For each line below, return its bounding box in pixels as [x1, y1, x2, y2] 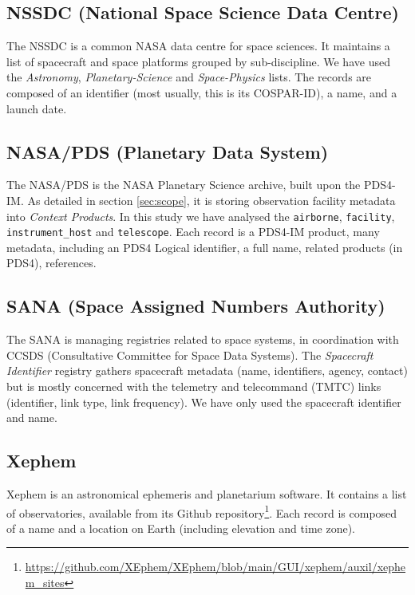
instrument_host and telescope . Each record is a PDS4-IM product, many [6, 223, 380, 240]
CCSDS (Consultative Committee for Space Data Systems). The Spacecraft [6, 346, 373, 363]
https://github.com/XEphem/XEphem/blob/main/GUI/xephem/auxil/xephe [25, 558, 406, 575]
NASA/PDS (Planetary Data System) [6, 139, 329, 164]
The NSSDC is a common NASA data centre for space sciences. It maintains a [6, 37, 390, 54]
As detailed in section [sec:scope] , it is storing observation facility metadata [27, 191, 396, 208]
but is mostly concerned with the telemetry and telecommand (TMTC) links [6, 378, 381, 395]
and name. [6, 409, 57, 426]
